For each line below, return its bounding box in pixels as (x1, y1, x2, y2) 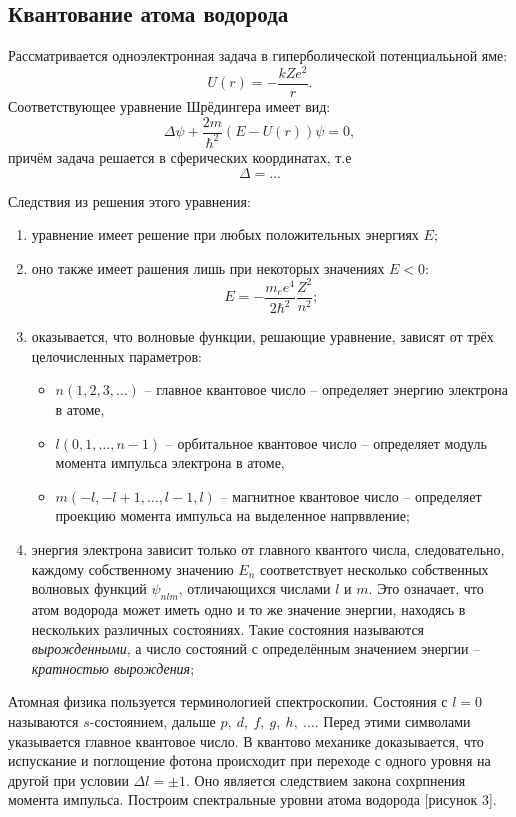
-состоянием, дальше (89, 710, 216, 731)
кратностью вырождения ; (31, 657, 195, 678)
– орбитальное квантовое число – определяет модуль (165, 432, 487, 453)
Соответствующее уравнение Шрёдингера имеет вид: (8, 95, 331, 116)
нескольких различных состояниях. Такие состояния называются (31, 618, 425, 639)
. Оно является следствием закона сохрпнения (186, 769, 466, 790)
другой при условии (8, 769, 129, 790)
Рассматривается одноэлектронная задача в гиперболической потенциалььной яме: (8, 45, 508, 66)
